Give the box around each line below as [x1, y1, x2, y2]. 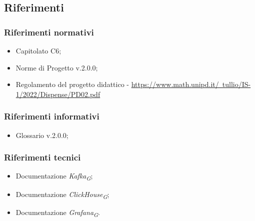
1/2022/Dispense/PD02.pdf [15, 88, 100, 99]
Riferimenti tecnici [4, 151, 81, 163]
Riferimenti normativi [4, 25, 94, 38]
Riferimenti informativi [4, 110, 99, 122]
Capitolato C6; [15, 45, 61, 55]
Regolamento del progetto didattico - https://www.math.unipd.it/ [15, 79, 219, 89]
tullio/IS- [222, 79, 251, 89]
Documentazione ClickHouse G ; [15, 188, 109, 200]
